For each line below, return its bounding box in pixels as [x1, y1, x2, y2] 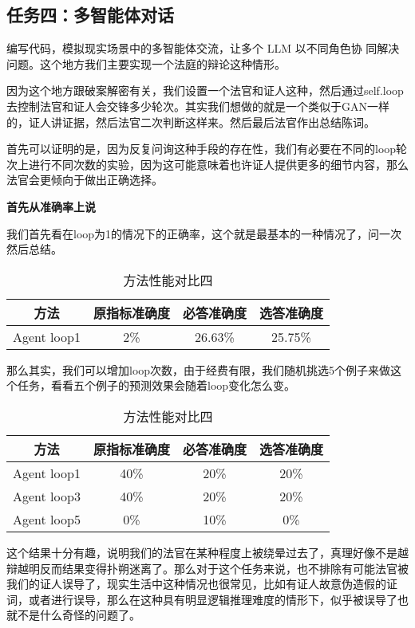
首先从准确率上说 [6, 198, 96, 214]
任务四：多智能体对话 [6, 2, 174, 27]
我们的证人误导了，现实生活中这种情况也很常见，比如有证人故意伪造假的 [6, 575, 386, 592]
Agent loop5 [13, 509, 81, 528]
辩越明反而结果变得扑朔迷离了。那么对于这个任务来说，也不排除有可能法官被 [6, 559, 409, 576]
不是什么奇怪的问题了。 [17, 606, 140, 623]
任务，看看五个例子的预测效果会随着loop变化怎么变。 [17, 377, 296, 394]
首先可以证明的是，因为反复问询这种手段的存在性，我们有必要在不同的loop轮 [6, 140, 408, 157]
